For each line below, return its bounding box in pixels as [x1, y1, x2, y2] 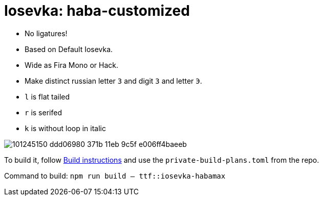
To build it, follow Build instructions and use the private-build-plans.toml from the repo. [4, 155, 319, 164]
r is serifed [25, 108, 62, 117]
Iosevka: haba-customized [4, 2, 190, 19]
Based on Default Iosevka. [25, 44, 113, 54]
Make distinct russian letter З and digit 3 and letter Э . [25, 76, 202, 85]
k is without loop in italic [25, 123, 106, 133]
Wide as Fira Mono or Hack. [25, 60, 118, 69]
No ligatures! [25, 29, 68, 38]
